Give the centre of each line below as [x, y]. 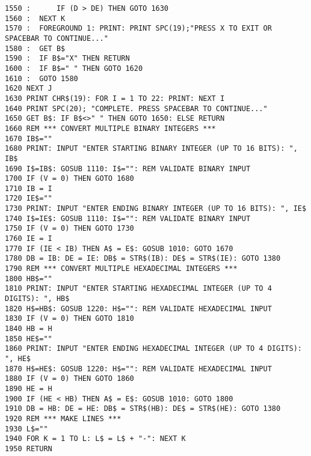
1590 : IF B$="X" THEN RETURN [67, 59]
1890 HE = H [29, 388]
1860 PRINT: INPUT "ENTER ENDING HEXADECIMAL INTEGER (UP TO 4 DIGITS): [153, 349]
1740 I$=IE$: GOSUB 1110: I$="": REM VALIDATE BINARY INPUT [128, 218]
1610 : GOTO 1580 [42, 78]
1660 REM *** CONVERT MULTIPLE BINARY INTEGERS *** [110, 128]
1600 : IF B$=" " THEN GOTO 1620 [74, 68]
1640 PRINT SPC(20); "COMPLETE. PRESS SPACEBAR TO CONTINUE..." [136, 108]
